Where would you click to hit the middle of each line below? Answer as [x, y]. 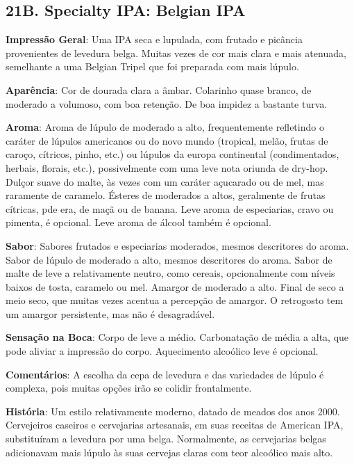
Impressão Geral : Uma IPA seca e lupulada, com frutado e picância [154, 39]
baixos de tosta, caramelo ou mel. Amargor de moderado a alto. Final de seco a [175, 286]
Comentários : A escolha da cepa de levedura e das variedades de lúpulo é [165, 374]
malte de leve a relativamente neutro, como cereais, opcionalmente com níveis [170, 273]
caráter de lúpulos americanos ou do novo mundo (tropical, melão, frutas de [167, 140]
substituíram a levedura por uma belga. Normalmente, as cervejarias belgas [166, 439]
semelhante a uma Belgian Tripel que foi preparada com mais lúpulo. [152, 66]
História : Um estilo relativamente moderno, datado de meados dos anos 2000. [173, 411]
